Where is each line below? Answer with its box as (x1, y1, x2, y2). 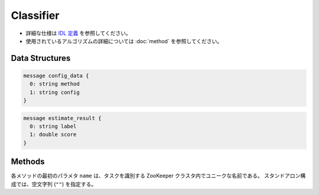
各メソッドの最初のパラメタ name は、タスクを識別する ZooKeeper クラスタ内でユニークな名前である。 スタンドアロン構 (11, 172, 306, 180)
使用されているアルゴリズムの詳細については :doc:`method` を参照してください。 (25, 37, 223, 44)
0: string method (30, 80, 80, 87)
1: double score (30, 131, 77, 138)
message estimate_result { (23, 115, 102, 121)
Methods (11, 157, 45, 167)
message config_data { (23, 72, 89, 79)
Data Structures (11, 53, 71, 63)
